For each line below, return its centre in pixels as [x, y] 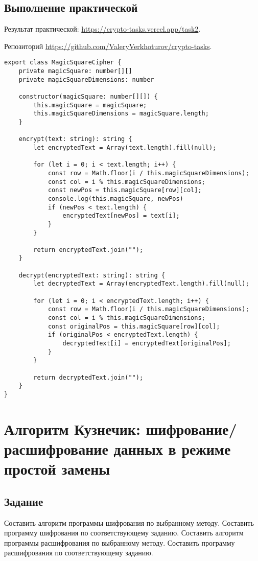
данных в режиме [172, 449]
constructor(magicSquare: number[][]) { [88, 97]
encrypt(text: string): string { [75, 139]
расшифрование [56, 449]
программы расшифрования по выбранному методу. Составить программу [120, 542]
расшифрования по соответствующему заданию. [79, 553]
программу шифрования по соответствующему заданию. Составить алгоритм [124, 533]
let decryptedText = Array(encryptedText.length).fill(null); [141, 284]
